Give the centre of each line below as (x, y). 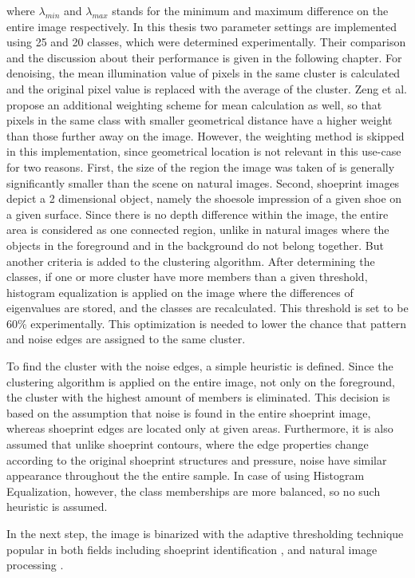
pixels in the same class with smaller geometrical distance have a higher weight (200, 120)
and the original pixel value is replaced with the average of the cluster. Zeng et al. (207, 88)
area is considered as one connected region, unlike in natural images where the (198, 230)
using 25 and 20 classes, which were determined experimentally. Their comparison (206, 42)
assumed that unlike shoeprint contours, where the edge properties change (188, 444)
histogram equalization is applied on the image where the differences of (180, 292)
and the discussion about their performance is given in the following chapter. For (204, 57)
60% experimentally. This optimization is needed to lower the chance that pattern (207, 323)
